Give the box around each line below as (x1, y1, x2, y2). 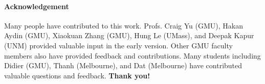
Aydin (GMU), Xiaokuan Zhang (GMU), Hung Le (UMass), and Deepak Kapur (4, 30, 254, 41)
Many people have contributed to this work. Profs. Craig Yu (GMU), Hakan (4, 20, 243, 31)
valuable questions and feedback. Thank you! (4, 70, 150, 80)
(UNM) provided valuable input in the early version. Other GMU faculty (4, 40, 233, 50)
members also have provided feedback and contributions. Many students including (4, 50, 261, 61)
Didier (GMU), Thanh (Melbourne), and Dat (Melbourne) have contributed (4, 60, 242, 71)
